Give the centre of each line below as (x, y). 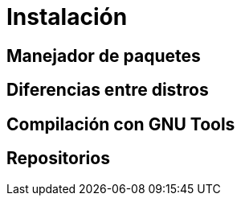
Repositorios (58, 159)
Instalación (67, 17)
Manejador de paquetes (104, 56)
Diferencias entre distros (108, 90)
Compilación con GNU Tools (121, 124)
